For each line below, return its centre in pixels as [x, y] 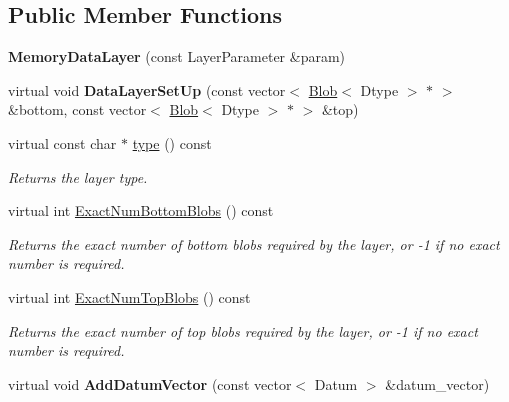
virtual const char [62, 142]
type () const [172, 142]
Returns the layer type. [78, 176]
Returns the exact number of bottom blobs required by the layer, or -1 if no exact [254, 243]
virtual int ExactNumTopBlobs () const [129, 296]
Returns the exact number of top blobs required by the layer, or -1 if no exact [243, 330]
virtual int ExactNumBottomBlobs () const [141, 210]
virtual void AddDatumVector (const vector [150, 383]
